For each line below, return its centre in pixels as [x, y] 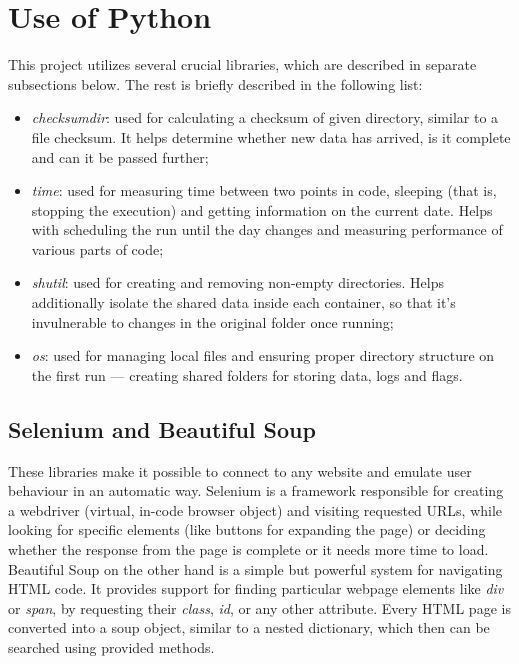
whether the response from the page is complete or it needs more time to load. [248, 549]
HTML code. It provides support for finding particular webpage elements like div [256, 588]
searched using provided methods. [111, 646]
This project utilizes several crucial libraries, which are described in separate [242, 64]
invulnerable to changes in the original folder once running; [212, 321]
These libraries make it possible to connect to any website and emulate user [240, 470]
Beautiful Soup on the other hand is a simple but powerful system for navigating [255, 568]
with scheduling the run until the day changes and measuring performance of [267, 229]
